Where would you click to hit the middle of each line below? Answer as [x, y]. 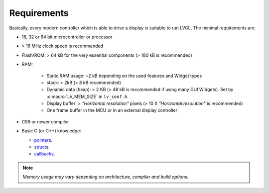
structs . [42, 147]
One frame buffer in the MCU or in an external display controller [112, 110]
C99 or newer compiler [45, 121]
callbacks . [45, 154]
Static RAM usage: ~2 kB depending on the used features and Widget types [124, 76]
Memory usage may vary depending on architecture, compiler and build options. [106, 177]
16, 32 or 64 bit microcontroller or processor [67, 37]
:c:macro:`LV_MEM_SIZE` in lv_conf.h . [88, 96]
